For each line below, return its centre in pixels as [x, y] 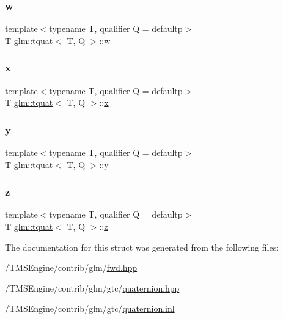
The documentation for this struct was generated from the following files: [142, 247]
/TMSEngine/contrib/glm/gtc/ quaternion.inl [90, 308]
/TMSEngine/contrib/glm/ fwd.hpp [71, 267]
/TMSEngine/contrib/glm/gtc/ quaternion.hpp [92, 288]
